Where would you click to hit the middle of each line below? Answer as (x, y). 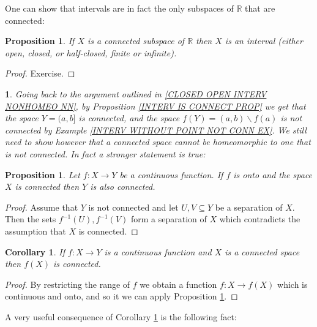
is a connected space (262, 251)
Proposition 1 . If (40, 41)
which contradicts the (260, 219)
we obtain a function (178, 284)
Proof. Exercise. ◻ (40, 73)
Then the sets (31, 219)
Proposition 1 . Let (43, 174)
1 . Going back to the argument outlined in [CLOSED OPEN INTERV (136, 93)
